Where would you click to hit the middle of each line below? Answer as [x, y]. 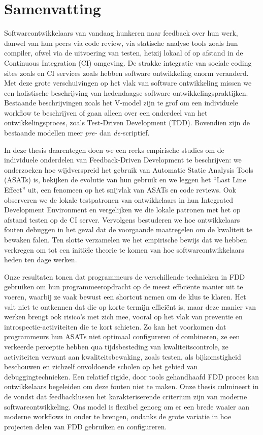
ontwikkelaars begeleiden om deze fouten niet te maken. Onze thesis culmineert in [131, 386]
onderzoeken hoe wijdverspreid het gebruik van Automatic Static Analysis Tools [129, 169]
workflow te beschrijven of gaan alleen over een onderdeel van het [106, 112]
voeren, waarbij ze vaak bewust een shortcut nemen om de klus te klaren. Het [125, 296]
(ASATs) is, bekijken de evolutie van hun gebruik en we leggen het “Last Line [125, 180]
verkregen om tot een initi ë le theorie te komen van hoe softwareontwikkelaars [124, 249]
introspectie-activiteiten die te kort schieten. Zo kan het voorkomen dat [115, 326]
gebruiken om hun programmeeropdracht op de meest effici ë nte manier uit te [124, 287]
